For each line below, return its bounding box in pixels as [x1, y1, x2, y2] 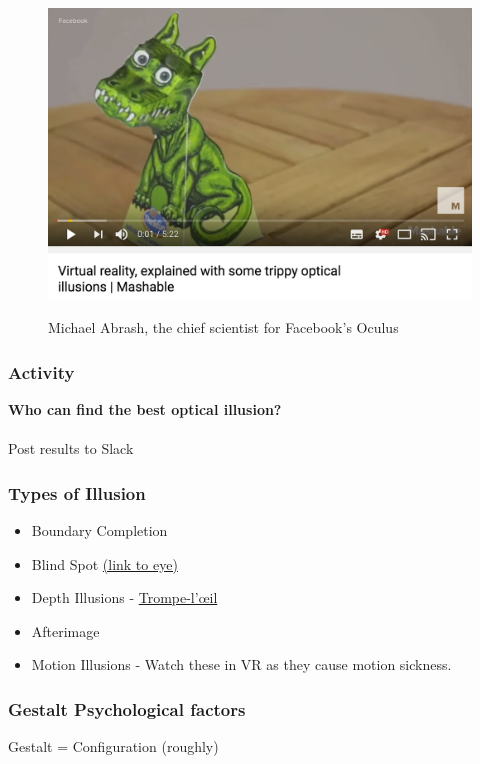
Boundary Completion [31, 519, 168, 540]
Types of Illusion [8, 480, 146, 505]
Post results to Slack [8, 438, 134, 459]
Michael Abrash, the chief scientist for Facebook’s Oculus [48, 317, 399, 338]
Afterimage [31, 620, 100, 641]
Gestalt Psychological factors [8, 696, 246, 721]
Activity [8, 359, 75, 384]
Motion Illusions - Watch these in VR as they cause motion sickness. [31, 654, 452, 675]
